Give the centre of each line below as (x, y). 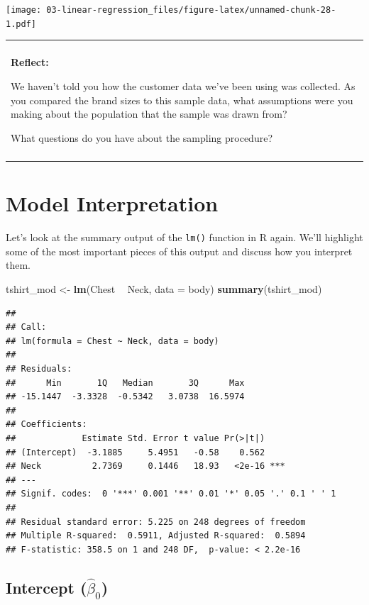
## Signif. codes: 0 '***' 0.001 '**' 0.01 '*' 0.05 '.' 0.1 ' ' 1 (171, 494)
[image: (24, 10)
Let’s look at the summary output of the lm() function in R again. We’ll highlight (184, 237)
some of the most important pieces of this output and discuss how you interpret (179, 251)
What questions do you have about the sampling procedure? (142, 137)
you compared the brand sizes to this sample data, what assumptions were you (182, 100)
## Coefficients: (46, 424)
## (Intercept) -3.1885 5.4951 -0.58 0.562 (136, 452)
